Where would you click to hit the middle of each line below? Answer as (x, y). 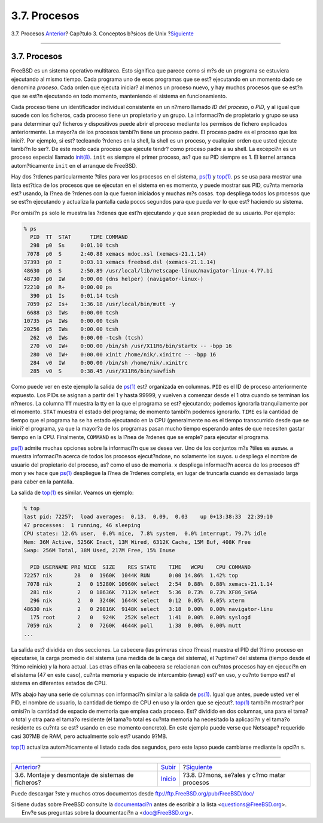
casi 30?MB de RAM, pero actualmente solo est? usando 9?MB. (89, 736)
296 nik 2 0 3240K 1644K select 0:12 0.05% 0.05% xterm (137, 601)
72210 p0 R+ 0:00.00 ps (68, 287)
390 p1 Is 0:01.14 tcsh (74, 296)
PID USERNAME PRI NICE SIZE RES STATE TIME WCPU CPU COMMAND (141, 567)
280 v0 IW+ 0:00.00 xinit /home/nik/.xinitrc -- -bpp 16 (123, 354)
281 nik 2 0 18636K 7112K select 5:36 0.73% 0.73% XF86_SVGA (144, 592)
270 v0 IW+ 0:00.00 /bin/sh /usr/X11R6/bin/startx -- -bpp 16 (131, 346)
